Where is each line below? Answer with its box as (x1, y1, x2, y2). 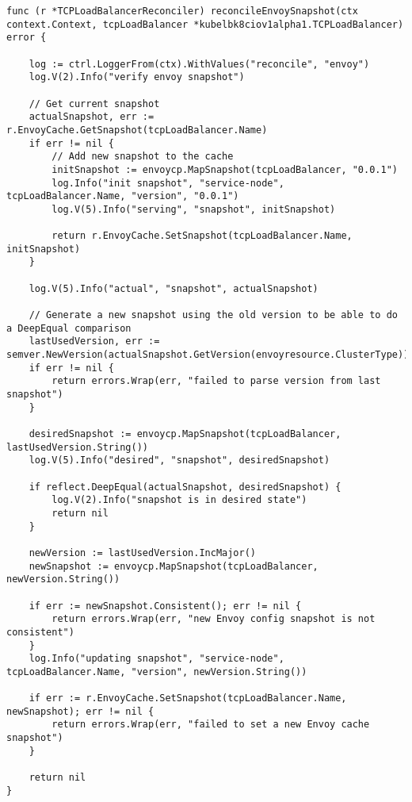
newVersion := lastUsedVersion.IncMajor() (29, 547, 256, 558)
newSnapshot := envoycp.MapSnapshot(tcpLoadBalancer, (29, 560, 319, 572)
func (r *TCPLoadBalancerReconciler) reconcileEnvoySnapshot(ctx (6, 6, 358, 17)
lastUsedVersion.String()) (6, 441, 148, 453)
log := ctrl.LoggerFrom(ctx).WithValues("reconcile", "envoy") (29, 58, 370, 70)
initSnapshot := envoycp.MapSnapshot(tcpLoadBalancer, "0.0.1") (51, 163, 398, 175)
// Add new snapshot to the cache (51, 151, 234, 163)
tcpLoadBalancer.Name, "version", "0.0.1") (6, 190, 239, 202)
